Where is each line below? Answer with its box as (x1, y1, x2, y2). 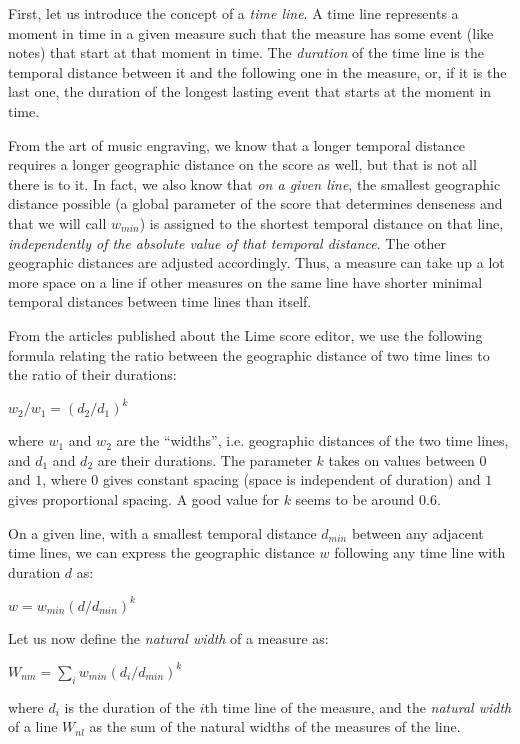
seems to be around (295, 488, 415, 509)
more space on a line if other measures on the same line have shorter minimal (8, 271, 483, 292)
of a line (8, 716, 58, 737)
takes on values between (328, 449, 475, 470)
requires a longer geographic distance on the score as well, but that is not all (8, 154, 477, 175)
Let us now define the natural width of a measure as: (8, 627, 329, 648)
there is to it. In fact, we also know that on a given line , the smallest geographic (8, 173, 501, 194)
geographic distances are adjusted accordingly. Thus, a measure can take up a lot (8, 252, 505, 273)
